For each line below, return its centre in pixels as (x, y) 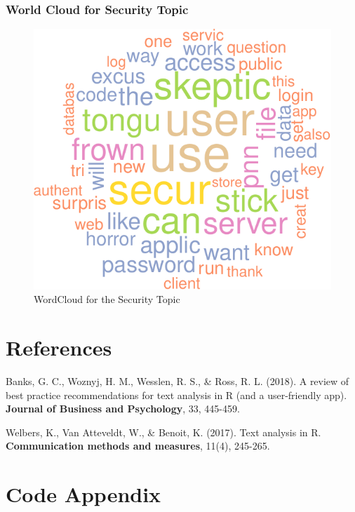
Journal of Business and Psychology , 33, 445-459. (123, 409)
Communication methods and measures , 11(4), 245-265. (138, 446)
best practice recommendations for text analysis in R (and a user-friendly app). (176, 395)
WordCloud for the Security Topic (107, 299)
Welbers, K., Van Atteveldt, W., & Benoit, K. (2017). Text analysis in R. (163, 432)
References (59, 348)
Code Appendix (83, 494)
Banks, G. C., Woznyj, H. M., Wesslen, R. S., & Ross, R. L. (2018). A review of (177, 381)
